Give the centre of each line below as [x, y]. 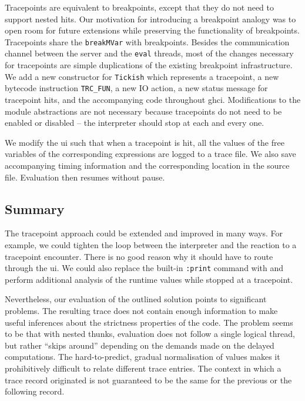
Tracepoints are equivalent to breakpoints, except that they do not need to [139, 7]
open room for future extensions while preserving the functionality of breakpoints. [152, 30]
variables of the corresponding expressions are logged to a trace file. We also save [150, 154]
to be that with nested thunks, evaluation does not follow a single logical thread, [150, 334]
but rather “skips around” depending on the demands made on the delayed [140, 345]
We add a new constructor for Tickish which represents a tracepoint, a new [142, 76]
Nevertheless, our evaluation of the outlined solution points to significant [136, 299]
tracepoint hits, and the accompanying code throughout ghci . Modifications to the [153, 99]
